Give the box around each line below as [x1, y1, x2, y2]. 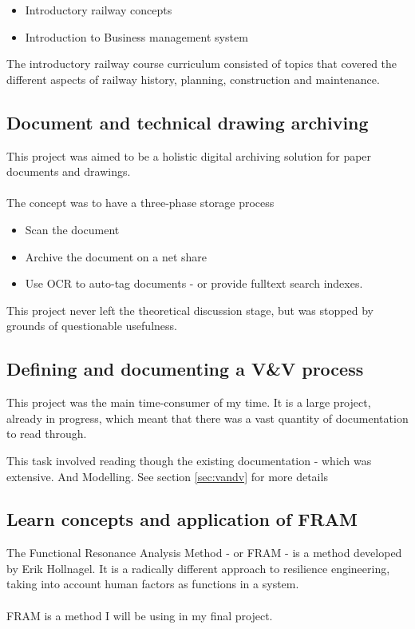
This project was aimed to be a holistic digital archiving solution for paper [6, 147, 372, 164]
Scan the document [25, 221, 120, 237]
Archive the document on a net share [25, 248, 207, 265]
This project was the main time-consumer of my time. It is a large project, [6, 394, 371, 411]
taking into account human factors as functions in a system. [6, 575, 299, 592]
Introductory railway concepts [25, 2, 172, 18]
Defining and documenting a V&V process [6, 356, 364, 381]
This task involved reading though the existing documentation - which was [6, 452, 372, 468]
